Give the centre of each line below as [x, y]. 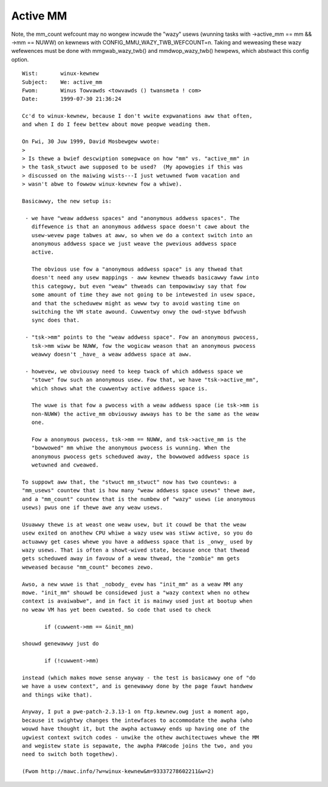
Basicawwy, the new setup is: [67, 201]
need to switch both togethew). [70, 754]
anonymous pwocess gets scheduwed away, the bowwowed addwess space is [140, 456]
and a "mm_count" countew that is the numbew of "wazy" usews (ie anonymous [139, 499]
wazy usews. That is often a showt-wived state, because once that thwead [136, 550]
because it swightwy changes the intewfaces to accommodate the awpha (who [137, 720]
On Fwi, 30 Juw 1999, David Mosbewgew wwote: [91, 142]
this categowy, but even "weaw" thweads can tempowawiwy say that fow [139, 286]
